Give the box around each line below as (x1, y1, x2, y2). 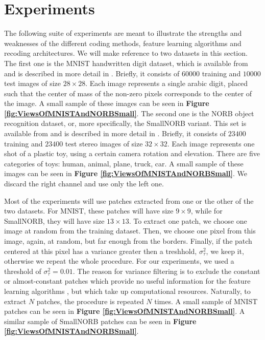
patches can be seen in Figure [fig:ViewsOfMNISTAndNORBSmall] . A (4, 306, 245, 316)
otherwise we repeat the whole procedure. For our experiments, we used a (4, 256, 234, 266)
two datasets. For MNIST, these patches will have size (4, 205, 174, 216)
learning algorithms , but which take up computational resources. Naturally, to (4, 285, 251, 296)
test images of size (4, 78, 61, 89)
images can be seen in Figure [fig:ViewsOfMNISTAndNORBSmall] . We (4, 168, 247, 179)
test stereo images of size (65, 138, 143, 148)
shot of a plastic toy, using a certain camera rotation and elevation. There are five (4, 148, 260, 159)
